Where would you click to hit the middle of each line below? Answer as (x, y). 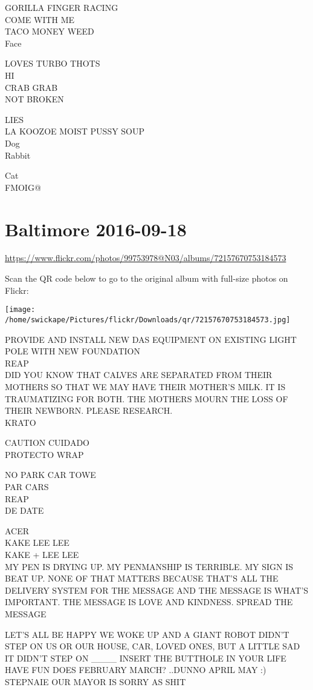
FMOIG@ (23, 187)
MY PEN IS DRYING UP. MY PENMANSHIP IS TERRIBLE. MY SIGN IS (149, 566)
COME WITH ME (40, 19)
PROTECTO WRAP (44, 454)
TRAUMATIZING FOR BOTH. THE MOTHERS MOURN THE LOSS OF (147, 398)
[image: (20, 310)
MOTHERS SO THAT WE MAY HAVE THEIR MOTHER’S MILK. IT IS (145, 386)
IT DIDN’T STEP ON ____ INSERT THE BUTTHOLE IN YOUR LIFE (146, 658)
